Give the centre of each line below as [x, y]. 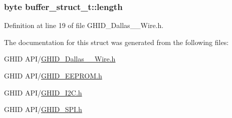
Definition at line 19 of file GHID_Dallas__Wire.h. [84, 25]
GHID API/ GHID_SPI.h [43, 109]
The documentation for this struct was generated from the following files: [117, 42]
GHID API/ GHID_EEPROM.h [53, 75]
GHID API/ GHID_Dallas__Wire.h [60, 59]
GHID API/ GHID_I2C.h [43, 92]
